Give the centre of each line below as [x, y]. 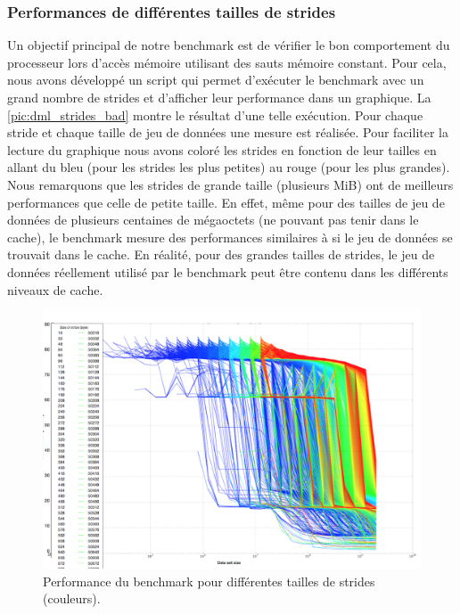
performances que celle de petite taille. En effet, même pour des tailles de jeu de [226, 202]
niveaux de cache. [55, 289]
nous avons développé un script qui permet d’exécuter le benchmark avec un [216, 80]
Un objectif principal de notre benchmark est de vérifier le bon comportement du [229, 45]
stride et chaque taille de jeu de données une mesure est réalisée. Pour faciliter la [228, 132]
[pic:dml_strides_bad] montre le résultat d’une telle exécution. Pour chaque [215, 115]
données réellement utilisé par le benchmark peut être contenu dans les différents [228, 271]
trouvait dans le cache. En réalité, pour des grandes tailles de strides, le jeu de [221, 254]
